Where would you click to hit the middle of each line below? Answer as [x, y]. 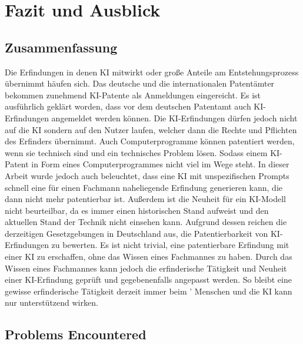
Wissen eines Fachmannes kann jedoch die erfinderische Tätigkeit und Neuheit [146, 268]
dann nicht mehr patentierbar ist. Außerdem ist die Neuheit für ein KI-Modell [145, 199]
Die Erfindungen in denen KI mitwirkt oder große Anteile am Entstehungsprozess [152, 72]
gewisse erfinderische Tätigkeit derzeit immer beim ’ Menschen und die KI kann [149, 291]
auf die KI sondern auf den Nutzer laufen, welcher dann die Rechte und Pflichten [151, 129]
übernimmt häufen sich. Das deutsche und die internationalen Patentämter [140, 83]
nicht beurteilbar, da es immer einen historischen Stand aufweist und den [137, 210]
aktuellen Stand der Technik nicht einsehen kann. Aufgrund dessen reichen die [146, 222]
